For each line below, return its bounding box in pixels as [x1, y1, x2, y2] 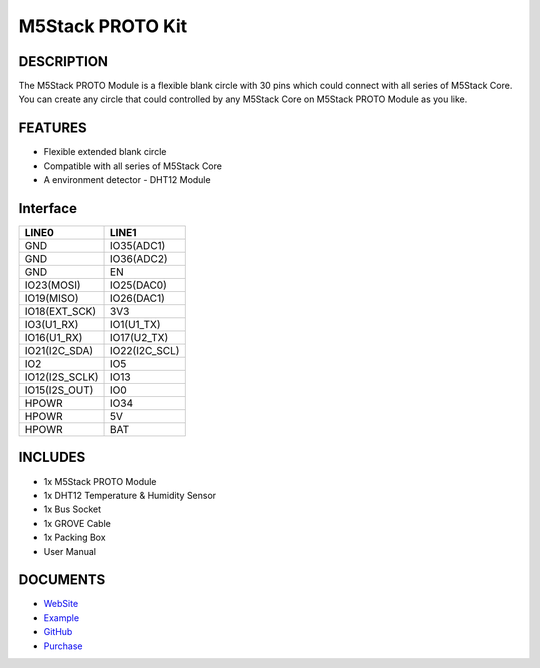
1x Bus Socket [43, 503, 102, 515]
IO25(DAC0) [110, 278, 167, 292]
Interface [18, 200, 77, 217]
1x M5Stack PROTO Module [43, 475, 157, 487]
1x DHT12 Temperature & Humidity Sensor [43, 489, 217, 501]
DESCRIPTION [18, 53, 109, 70]
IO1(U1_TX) [110, 318, 161, 332]
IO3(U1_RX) [24, 318, 79, 332]
